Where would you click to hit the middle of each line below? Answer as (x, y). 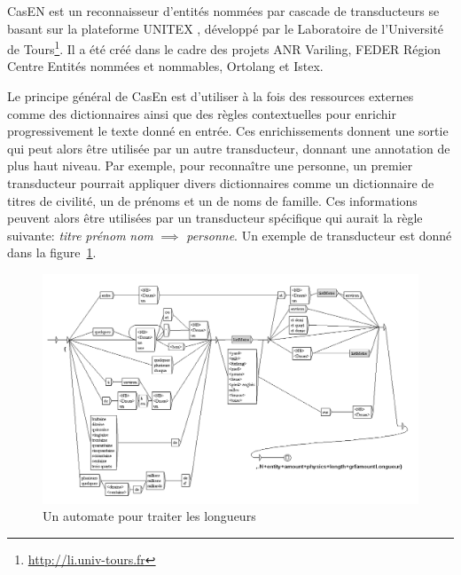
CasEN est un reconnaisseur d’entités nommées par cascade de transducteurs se (223, 11)
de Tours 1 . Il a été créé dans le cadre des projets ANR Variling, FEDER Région (224, 47)
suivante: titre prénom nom (80, 235)
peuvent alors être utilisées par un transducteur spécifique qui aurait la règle (215, 218)
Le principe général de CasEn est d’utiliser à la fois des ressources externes (211, 96)
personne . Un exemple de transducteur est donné (319, 235)
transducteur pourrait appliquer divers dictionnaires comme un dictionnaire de (221, 183)
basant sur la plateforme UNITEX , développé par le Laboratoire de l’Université (226, 28)
